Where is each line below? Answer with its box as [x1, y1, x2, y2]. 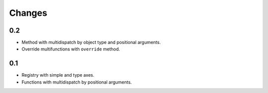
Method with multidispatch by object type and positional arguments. [21, 40, 161, 46]
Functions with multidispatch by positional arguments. [21, 79, 132, 85]
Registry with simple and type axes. [21, 72, 94, 78]
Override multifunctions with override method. [21, 46, 120, 52]
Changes [9, 7, 47, 18]
